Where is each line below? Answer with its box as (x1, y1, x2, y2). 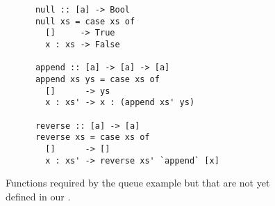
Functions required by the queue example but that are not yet (6, 175, 270, 190)
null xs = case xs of (35, 16, 135, 26)
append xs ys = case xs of (35, 74, 160, 84)
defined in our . (6, 189, 71, 203)
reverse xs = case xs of (35, 132, 150, 143)
